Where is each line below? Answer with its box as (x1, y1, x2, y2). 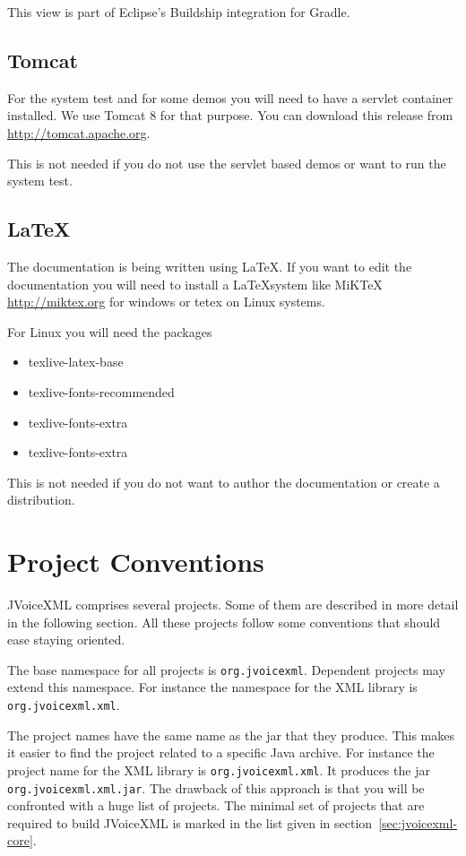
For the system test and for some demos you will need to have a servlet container (7, 88, 453, 107)
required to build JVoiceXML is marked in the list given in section (7, 813, 373, 832)
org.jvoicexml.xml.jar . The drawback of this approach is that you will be (7, 778, 425, 797)
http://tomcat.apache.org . (7, 123, 151, 142)
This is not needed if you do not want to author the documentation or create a (7, 472, 440, 491)
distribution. (7, 490, 75, 509)
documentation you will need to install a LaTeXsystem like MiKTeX (7, 274, 383, 293)
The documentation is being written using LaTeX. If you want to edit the (7, 256, 412, 275)
